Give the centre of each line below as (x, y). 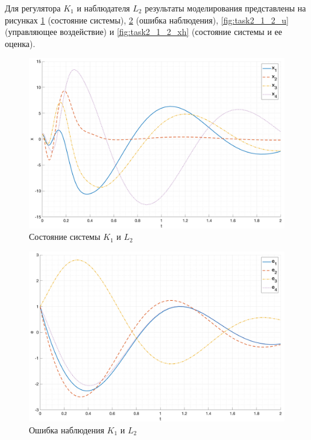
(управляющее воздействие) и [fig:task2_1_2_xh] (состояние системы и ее (143, 32)
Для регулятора (33, 8)
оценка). (20, 43)
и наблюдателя (103, 8)
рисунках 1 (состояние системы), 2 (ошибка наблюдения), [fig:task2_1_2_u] (147, 20)
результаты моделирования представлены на (225, 8)
